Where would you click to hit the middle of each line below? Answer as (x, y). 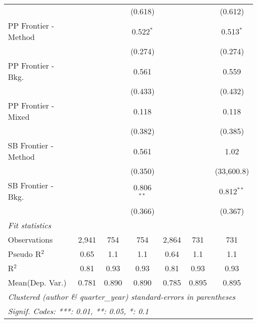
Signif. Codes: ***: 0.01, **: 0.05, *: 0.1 (78, 311)
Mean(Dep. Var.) (37, 282)
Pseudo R (25, 254)
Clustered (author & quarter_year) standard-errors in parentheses (122, 297)
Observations (30, 239)
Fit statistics (30, 225)
